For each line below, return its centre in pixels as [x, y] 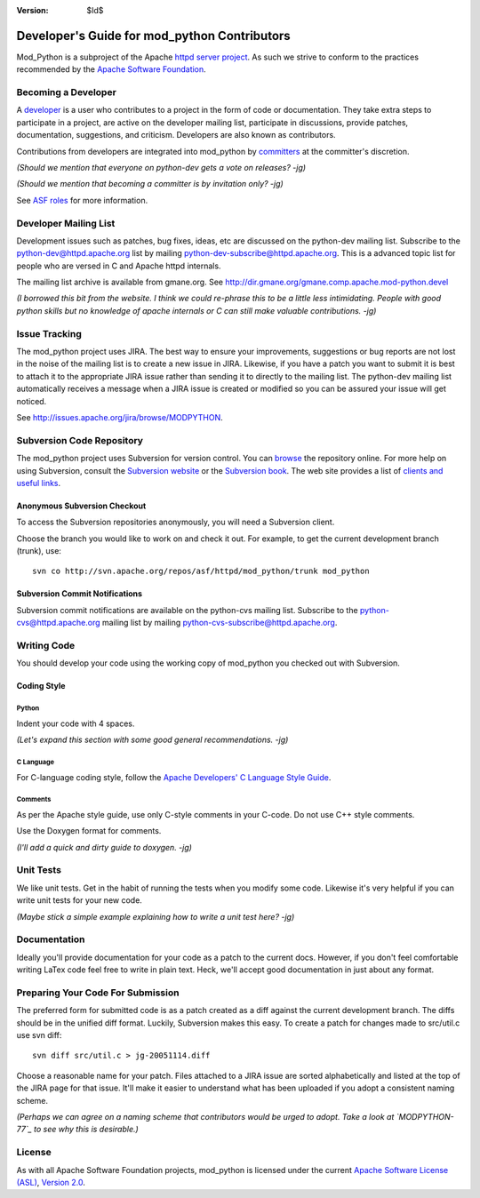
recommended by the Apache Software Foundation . [111, 69]
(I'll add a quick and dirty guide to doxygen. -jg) [104, 847]
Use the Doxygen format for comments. [89, 831]
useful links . [39, 483]
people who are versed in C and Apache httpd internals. [119, 266]
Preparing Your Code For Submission [98, 993]
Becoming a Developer [67, 92]
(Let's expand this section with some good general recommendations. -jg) [152, 740]
